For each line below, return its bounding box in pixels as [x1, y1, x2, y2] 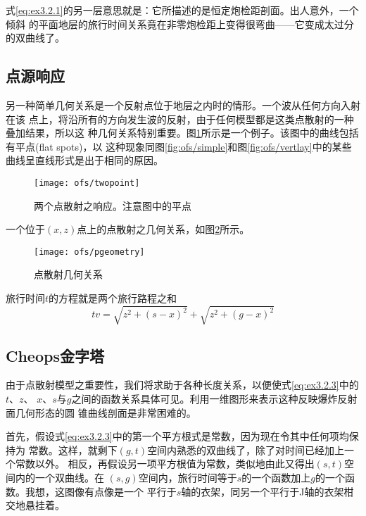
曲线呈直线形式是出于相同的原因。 [6, 153, 163, 168]
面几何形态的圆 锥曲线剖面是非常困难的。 [6, 405, 196, 420]
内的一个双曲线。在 [15, 470, 104, 484]
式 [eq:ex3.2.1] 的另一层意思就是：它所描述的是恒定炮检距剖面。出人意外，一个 [6, 3, 359, 17]
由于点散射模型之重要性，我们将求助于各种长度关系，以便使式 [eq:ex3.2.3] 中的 [6, 377, 359, 392]
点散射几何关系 [34, 267, 103, 282]
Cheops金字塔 [6, 344, 104, 366]
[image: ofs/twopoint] [34, 177, 140, 188]
